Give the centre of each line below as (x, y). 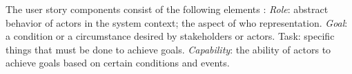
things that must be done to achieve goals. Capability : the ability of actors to (168, 49)
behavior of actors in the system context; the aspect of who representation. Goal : (177, 22)
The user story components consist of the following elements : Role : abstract (167, 9)
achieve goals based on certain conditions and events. (118, 63)
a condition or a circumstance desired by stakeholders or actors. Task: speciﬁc (170, 36)
